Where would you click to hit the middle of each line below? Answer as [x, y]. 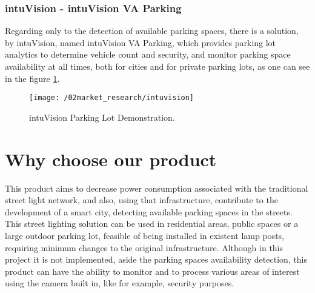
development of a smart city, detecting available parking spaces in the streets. [149, 211]
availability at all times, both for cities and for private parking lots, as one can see [157, 66]
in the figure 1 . [32, 78]
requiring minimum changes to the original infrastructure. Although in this [144, 247]
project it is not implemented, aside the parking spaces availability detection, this [156, 259]
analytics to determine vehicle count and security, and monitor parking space [148, 54]
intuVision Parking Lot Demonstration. [102, 117]
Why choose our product [111, 159]
